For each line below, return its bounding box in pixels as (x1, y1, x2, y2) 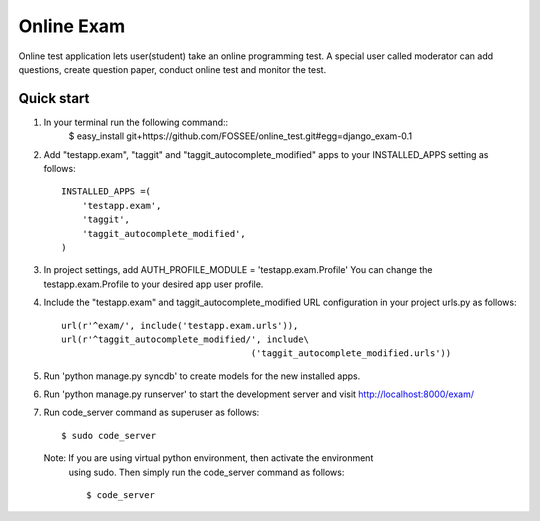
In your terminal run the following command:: (43, 116, 229, 128)
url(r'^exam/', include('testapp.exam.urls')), (61, 320, 299, 331)
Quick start (18, 90, 90, 107)
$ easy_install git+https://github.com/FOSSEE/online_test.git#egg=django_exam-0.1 (68, 130, 413, 142)
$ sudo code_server (61, 430, 157, 441)
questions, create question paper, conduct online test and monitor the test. (18, 63, 327, 75)
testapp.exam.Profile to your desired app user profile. (43, 278, 264, 290)
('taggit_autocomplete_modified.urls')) (250, 348, 452, 359)
